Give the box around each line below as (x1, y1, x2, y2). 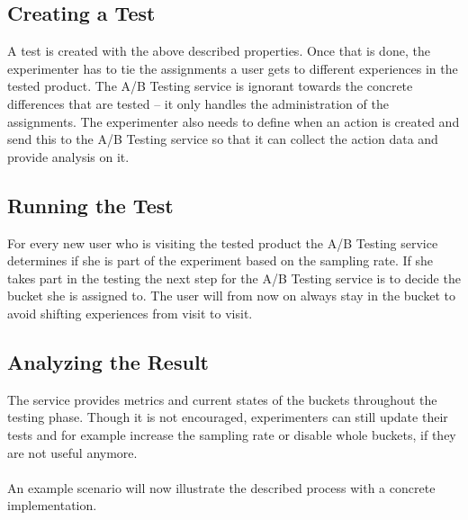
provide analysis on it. (7, 147, 130, 166)
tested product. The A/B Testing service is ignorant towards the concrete (7, 76, 413, 95)
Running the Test (7, 191, 174, 219)
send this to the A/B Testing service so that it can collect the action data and (7, 130, 438, 148)
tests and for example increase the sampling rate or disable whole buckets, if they (7, 425, 456, 444)
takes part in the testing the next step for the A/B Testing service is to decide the (7, 268, 461, 287)
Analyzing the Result (7, 347, 209, 375)
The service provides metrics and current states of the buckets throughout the (7, 390, 437, 408)
